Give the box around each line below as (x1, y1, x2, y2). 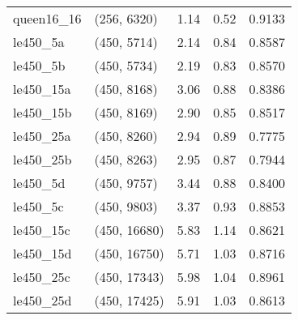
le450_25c (13, 267, 70, 286)
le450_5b (13, 56, 66, 75)
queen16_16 (13, 9, 82, 28)
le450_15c (13, 220, 70, 239)
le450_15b (13, 103, 72, 122)
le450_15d (13, 244, 72, 262)
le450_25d (13, 291, 72, 309)
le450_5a (13, 32, 65, 51)
